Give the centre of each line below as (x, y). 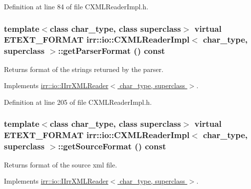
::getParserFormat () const (112, 51)
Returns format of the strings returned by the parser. (84, 69)
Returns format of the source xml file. (61, 164)
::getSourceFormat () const (112, 146)
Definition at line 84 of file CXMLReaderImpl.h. (76, 6)
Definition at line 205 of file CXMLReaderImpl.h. (78, 102)
